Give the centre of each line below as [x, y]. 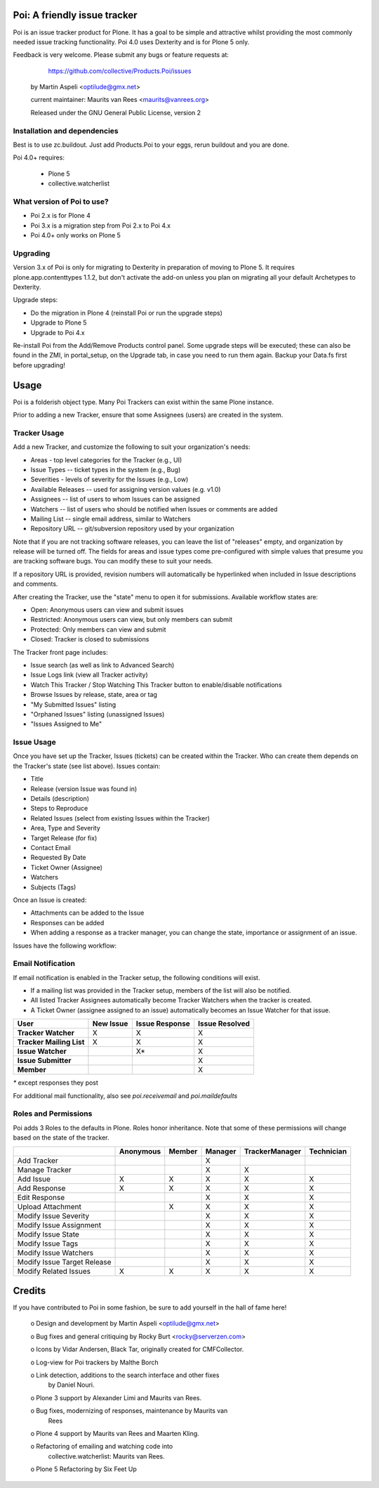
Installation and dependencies [66, 131]
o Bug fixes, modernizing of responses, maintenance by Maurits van [129, 1411]
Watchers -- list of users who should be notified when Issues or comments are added [154, 509]
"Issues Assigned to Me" [66, 724]
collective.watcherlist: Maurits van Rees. [106, 1456]
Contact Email [51, 848]
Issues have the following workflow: [65, 946]
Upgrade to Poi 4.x [58, 332]
